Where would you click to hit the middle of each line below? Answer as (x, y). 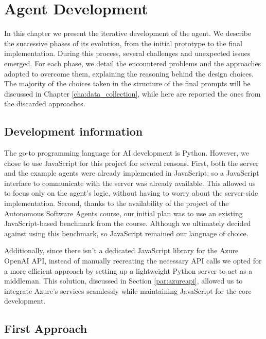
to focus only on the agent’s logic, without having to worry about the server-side (131, 193)
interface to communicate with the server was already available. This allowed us (130, 183)
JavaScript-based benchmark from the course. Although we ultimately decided (128, 223)
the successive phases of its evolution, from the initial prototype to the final (123, 43)
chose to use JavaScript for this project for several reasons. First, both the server (131, 163)
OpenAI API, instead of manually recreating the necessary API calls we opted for (133, 261)
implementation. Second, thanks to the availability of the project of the (117, 203)
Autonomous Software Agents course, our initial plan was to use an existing (123, 213)
